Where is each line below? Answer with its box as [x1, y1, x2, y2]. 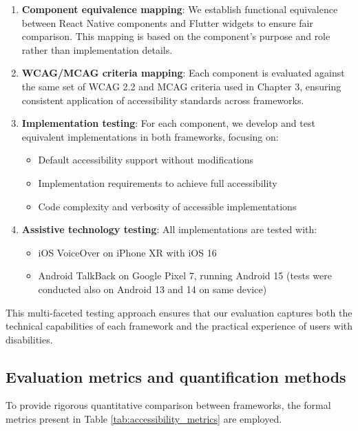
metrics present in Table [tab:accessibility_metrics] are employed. [6, 412, 282, 426]
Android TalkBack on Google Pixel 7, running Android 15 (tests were [38, 268, 332, 283]
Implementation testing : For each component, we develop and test [21, 116, 315, 130]
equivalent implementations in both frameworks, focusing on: [21, 129, 279, 143]
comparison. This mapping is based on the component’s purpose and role [21, 29, 330, 43]
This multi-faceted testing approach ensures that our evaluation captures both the [6, 305, 352, 319]
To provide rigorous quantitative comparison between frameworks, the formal [6, 398, 331, 412]
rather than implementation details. [21, 42, 173, 57]
